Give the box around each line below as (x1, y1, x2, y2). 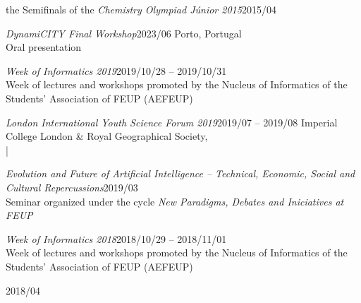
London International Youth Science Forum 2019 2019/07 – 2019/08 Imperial (6, 114, 338, 129)
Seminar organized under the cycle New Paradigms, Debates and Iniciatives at (6, 194, 344, 208)
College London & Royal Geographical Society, (6, 129, 208, 143)
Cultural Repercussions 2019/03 (6, 179, 138, 194)
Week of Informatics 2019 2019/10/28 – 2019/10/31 (6, 63, 227, 78)
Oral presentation (6, 40, 82, 54)
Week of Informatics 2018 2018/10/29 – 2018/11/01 (6, 231, 227, 246)
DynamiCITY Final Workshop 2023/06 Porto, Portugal (6, 25, 242, 40)
